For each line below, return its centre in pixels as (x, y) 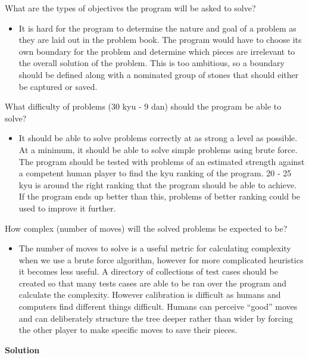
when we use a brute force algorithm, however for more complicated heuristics (161, 259)
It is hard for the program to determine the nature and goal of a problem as (157, 28)
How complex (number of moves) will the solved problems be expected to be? (146, 228)
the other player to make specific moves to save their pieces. (128, 330)
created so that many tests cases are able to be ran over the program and (153, 283)
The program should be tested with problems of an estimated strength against (162, 161)
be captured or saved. (58, 86)
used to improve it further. (67, 208)
